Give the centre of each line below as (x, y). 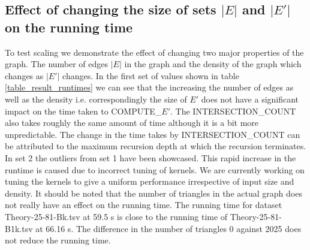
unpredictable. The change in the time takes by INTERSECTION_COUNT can (153, 134)
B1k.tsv (19, 228)
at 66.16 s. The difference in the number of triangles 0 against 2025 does (168, 228)
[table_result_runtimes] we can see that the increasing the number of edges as (149, 87)
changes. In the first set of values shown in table (151, 75)
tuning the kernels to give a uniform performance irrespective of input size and (150, 181)
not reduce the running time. (58, 240)
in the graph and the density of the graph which (213, 64)
